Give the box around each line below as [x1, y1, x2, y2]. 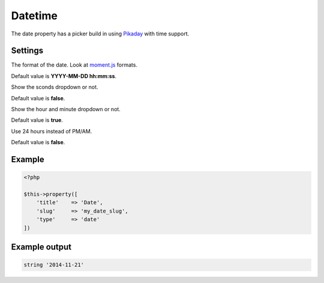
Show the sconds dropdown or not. [11, 84, 98, 91]
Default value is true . [11, 117, 63, 124]
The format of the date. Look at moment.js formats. [11, 61, 138, 68]
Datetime [11, 9, 58, 22]
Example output [11, 242, 72, 252]
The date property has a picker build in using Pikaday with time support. [11, 30, 190, 37]
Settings [11, 46, 44, 56]
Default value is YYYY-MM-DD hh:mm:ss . [11, 72, 117, 79]
